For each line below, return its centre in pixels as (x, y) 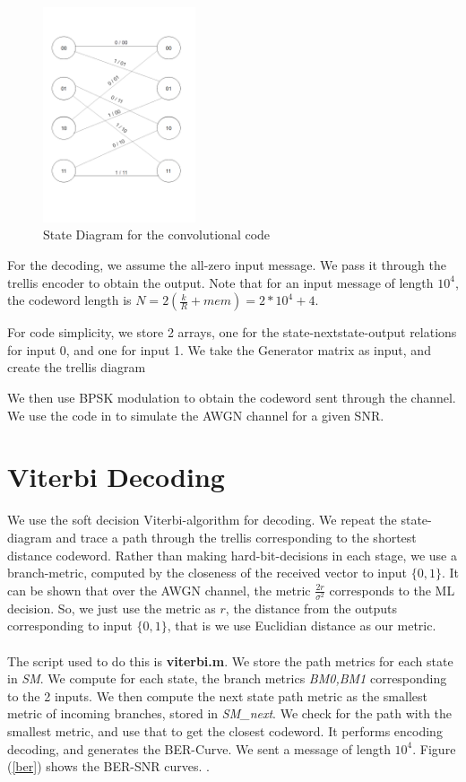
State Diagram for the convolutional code (157, 235)
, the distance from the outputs (311, 608)
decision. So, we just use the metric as (112, 608)
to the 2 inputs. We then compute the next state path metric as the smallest (217, 695)
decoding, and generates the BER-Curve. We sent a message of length (199, 748)
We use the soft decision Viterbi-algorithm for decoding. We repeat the (202, 520)
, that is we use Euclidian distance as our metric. (302, 626)
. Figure (434, 748)
